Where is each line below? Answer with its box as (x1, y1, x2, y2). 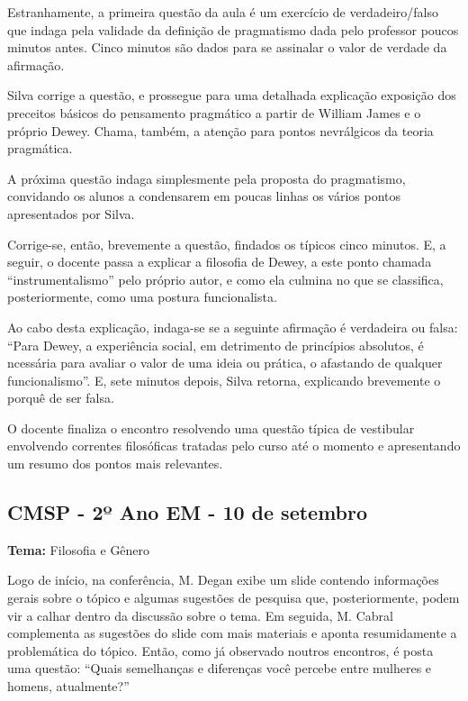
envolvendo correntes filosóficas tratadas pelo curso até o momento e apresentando (7, 436, 461, 455)
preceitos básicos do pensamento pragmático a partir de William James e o (7, 103, 421, 122)
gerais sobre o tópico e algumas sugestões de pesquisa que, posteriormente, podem (7, 588, 460, 607)
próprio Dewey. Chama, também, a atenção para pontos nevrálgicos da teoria (7, 121, 434, 140)
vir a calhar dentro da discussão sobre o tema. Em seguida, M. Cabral (7, 605, 393, 624)
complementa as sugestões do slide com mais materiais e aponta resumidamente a (7, 624, 457, 642)
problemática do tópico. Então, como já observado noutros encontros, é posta (7, 641, 434, 660)
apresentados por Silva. (7, 204, 135, 223)
